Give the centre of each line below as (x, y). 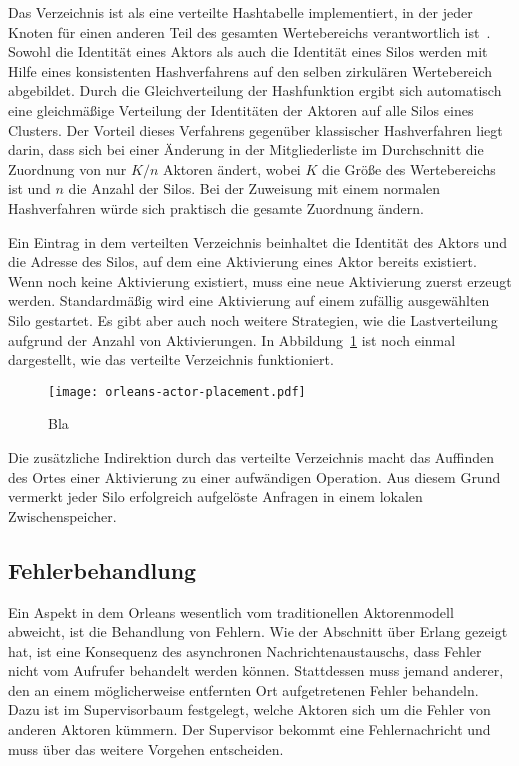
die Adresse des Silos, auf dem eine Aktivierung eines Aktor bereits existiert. (242, 261)
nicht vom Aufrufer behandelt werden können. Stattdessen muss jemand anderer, (256, 670)
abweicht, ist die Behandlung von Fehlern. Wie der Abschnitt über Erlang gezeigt (258, 631)
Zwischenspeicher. (62, 515)
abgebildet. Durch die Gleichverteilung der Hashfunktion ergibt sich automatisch (255, 90)
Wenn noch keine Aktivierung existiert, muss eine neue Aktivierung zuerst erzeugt (260, 280)
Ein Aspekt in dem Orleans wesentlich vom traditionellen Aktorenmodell (231, 611)
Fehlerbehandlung (102, 569)
